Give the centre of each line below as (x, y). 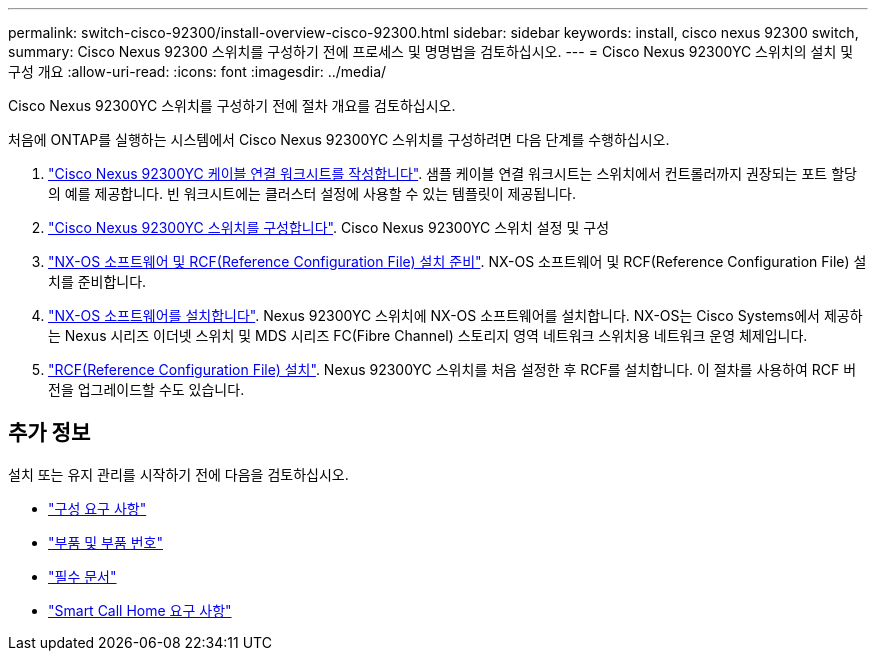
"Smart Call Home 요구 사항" (140, 610)
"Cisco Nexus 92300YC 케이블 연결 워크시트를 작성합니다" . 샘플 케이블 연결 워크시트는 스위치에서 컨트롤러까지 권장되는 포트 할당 (452, 173)
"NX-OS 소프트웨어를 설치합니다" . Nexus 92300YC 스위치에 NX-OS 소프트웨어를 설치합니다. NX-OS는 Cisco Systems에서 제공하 (455, 315)
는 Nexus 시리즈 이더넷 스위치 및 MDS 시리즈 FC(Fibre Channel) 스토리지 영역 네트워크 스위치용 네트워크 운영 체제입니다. (428, 335)
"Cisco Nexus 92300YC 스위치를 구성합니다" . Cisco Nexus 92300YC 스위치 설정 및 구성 (329, 227)
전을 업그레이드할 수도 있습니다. (146, 389)
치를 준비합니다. (97, 281)
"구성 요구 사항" (97, 508)
